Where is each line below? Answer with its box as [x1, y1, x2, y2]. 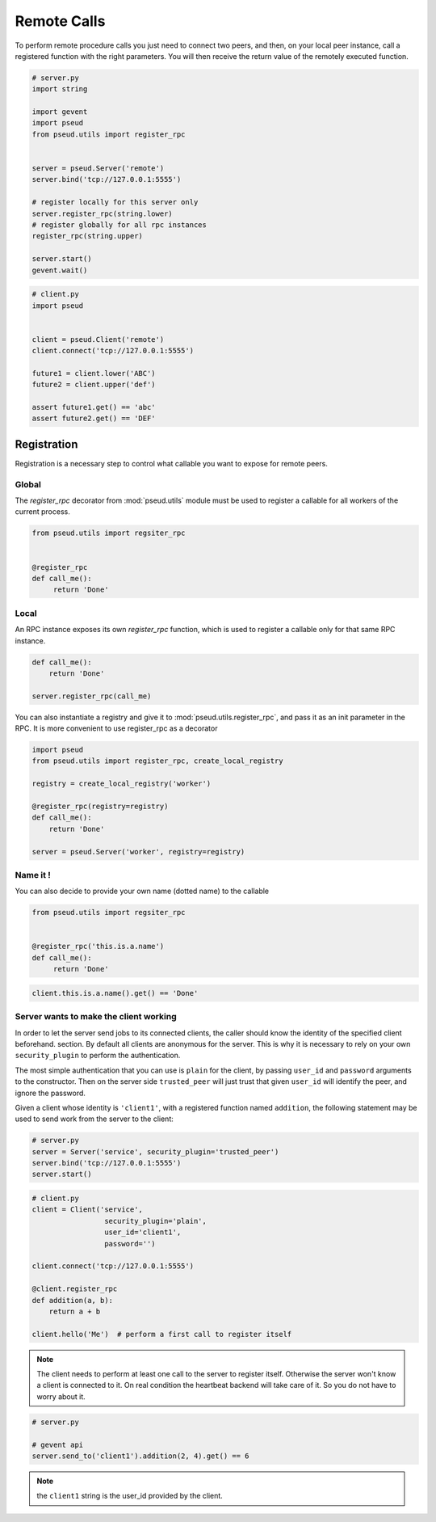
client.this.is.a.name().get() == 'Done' [31, 989, 199, 997]
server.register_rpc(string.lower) [31, 209, 173, 218]
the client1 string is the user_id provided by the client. [36, 1491, 224, 1501]
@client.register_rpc [31, 1284, 118, 1293]
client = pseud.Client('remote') [31, 335, 165, 344]
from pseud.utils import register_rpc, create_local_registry [31, 757, 283, 765]
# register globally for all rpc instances [31, 221, 208, 230]
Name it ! [15, 869, 52, 880]
